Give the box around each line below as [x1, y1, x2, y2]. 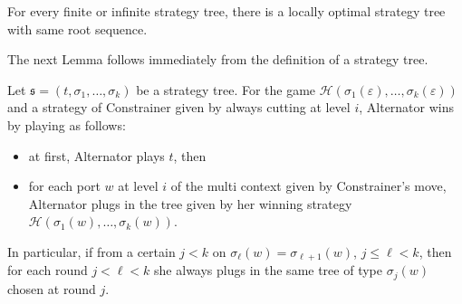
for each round [7, 261, 88, 280]
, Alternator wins [359, 98, 455, 117]
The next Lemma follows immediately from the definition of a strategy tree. [7, 50, 428, 69]
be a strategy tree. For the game [136, 80, 316, 99]
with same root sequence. [7, 19, 148, 38]
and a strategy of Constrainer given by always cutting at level [7, 98, 351, 117]
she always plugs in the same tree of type [154, 261, 382, 280]
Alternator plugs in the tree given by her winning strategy [28, 194, 352, 213]
